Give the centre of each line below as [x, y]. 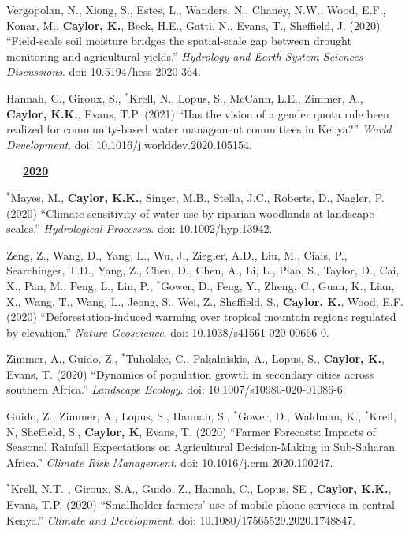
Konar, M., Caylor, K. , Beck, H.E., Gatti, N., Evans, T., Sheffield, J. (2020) [193, 25]
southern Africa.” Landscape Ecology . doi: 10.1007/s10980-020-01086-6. [176, 389]
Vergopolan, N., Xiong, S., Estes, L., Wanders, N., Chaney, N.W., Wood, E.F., [196, 9]
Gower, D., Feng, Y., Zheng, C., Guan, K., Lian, [278, 285]
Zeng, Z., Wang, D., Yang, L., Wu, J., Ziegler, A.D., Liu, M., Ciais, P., [177, 254]
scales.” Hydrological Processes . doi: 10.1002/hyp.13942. [139, 228]
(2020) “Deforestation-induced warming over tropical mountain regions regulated [201, 317]
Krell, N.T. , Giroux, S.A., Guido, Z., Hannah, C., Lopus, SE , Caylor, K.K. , [201, 489]
